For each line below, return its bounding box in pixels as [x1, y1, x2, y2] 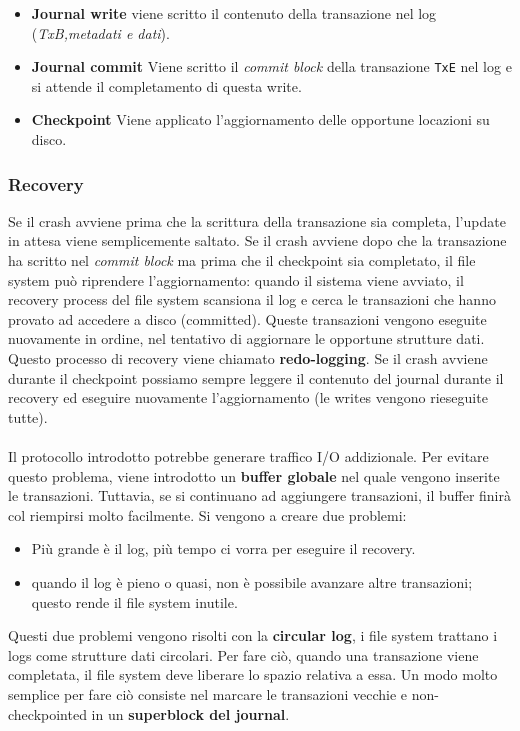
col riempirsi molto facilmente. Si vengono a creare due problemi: [8, 504, 407, 525]
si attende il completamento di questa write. [31, 75, 302, 96]
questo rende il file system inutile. [31, 591, 238, 612]
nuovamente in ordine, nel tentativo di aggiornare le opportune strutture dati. [8, 328, 485, 349]
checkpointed [8, 703, 87, 724]
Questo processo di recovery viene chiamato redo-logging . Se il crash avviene [8, 348, 488, 368]
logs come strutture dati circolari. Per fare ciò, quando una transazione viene [8, 644, 479, 665]
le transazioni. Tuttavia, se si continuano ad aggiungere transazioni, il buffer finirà [8, 485, 511, 506]
